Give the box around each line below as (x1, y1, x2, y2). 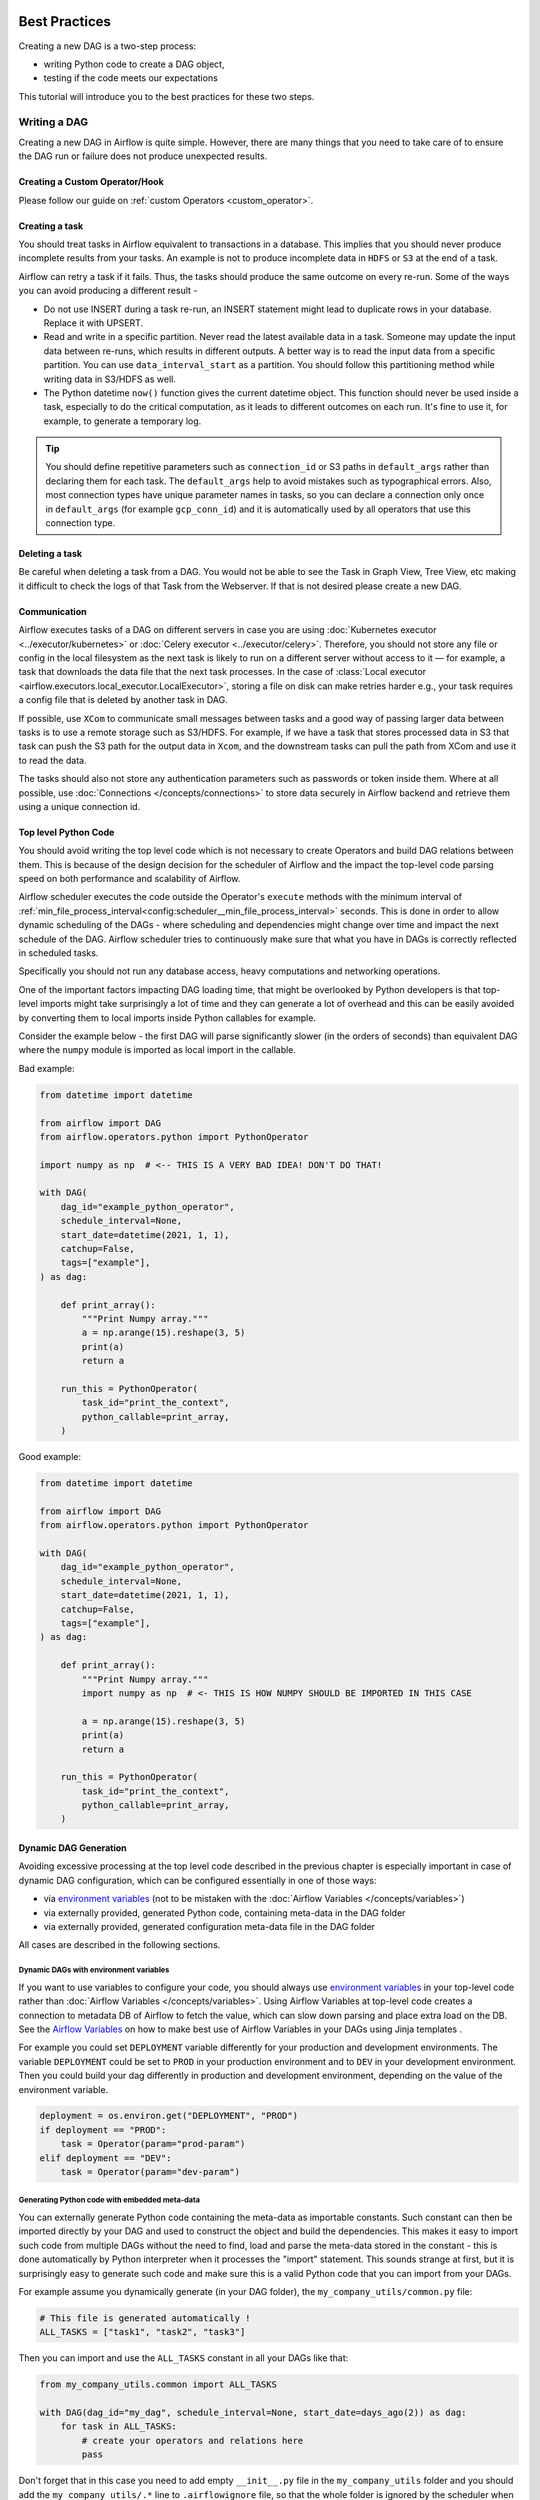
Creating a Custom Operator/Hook (18, 176, 164, 188)
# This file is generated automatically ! (39, 2312, 251, 2324)
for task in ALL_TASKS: (60, 2421, 177, 2432)
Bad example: (18, 1062, 75, 1074)
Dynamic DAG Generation (18, 1842, 127, 1854)
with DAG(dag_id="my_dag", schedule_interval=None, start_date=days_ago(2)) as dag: (39, 2407, 467, 2419)
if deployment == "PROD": (39, 2124, 167, 2135)
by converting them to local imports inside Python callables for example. (18, 1011, 317, 1024)
